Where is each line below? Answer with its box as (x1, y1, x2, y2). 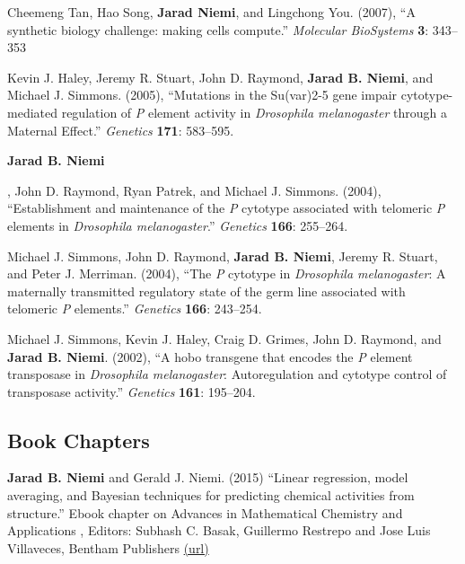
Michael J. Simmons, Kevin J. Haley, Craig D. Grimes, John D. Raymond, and (7, 329, 442, 348)
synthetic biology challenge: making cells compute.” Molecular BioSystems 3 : (7, 20, 429, 39)
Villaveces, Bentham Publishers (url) (7, 538, 209, 557)
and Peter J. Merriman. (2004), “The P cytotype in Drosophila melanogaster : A (7, 264, 446, 283)
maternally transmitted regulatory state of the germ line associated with (7, 281, 406, 300)
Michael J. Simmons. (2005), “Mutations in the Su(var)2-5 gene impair (7, 85, 398, 104)
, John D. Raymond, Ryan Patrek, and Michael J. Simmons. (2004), (7, 181, 382, 199)
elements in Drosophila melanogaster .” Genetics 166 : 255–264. (7, 216, 348, 234)
